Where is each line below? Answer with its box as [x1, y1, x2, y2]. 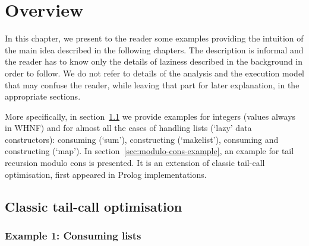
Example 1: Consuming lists [5, 228, 141, 242]
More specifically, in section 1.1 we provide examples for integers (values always [5, 110, 296, 122]
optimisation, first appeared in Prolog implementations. [5, 168, 207, 180]
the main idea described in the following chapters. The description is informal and [5, 43, 304, 56]
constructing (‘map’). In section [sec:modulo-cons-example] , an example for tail [5, 145, 294, 157]
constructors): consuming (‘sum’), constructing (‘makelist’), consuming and [5, 133, 279, 145]
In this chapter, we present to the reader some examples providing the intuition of [5, 32, 304, 44]
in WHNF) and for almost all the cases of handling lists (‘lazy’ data [5, 122, 252, 134]
